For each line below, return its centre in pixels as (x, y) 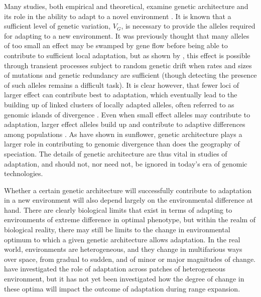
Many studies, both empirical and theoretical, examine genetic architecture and (126, 6)
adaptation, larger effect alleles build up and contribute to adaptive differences (125, 124)
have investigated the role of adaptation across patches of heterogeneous (115, 269)
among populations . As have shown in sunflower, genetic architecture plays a (123, 134)
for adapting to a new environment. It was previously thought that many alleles (127, 35)
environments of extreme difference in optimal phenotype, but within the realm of (130, 219)
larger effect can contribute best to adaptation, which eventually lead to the (121, 95)
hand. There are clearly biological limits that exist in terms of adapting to (118, 209)
